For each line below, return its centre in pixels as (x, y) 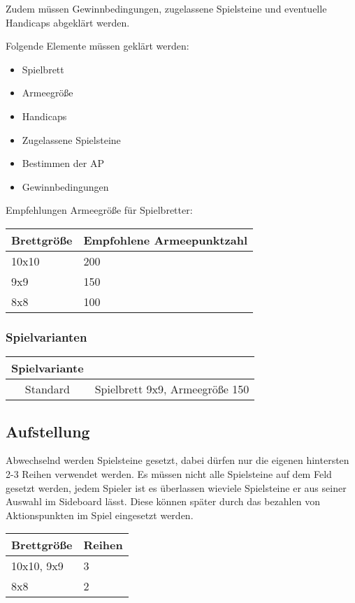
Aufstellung (48, 431)
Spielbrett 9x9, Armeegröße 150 (172, 389)
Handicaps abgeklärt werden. (68, 22)
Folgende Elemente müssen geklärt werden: (97, 46)
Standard (47, 389)
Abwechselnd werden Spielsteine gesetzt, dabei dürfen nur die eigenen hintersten (177, 460)
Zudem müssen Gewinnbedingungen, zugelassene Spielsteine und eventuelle (166, 8)
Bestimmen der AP (63, 163)
